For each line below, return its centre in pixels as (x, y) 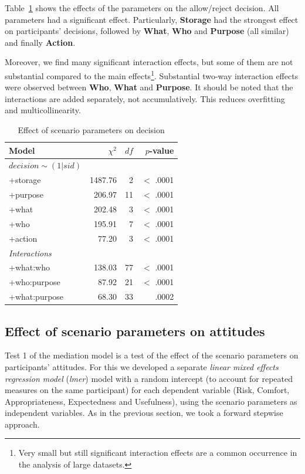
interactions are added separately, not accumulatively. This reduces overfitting (145, 98)
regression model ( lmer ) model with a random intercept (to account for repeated (149, 378)
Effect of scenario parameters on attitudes (135, 331)
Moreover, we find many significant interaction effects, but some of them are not (149, 62)
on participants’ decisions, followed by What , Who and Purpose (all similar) (147, 31)
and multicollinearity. (43, 110)
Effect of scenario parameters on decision (91, 130)
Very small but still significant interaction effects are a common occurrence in (158, 453)
